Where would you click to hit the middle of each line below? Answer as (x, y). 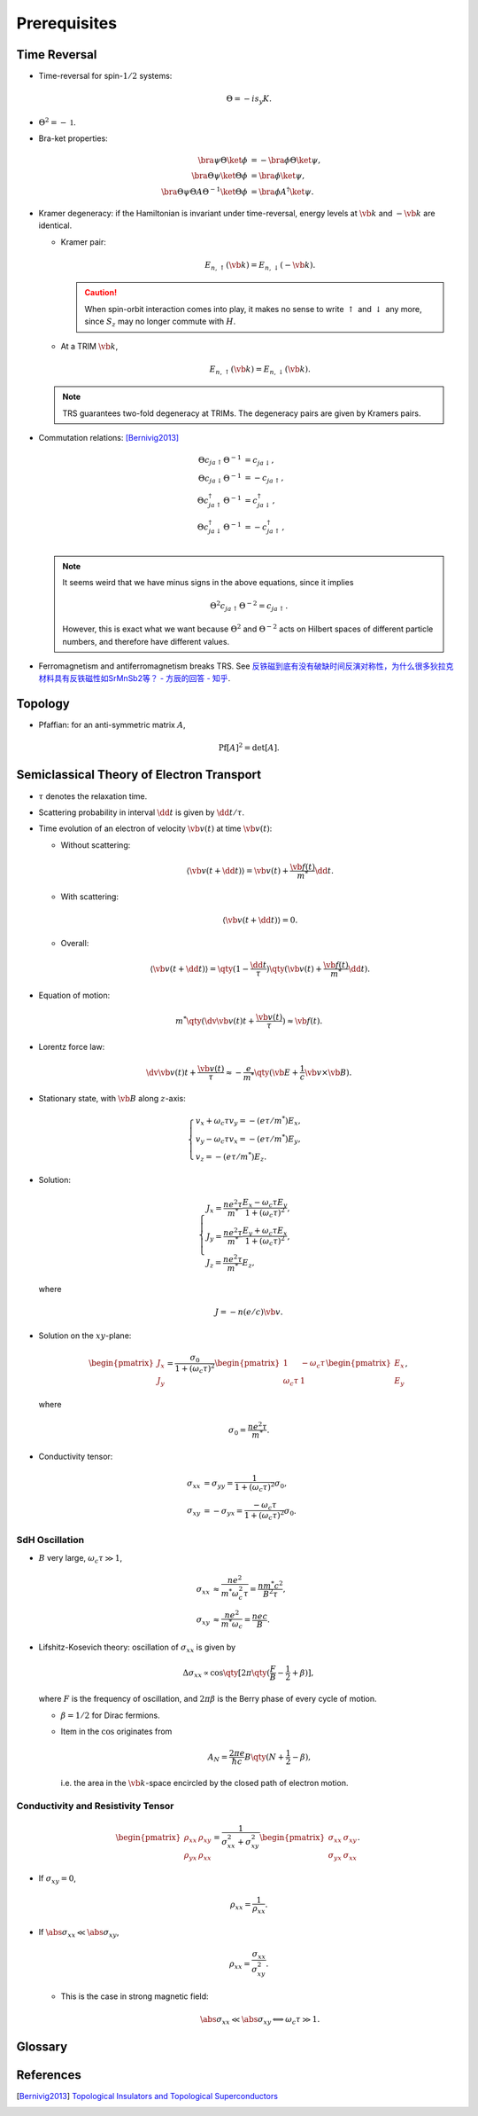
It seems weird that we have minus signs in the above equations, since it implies (208, 583)
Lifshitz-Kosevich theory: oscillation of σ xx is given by (137, 1648)
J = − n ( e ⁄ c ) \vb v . (249, 1312)
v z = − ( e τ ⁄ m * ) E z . (231, 1157)
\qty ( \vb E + (276, 1072)
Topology (43, 704)
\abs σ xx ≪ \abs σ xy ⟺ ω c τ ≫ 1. (260, 2020)
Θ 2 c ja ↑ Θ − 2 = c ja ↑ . (249, 606)
